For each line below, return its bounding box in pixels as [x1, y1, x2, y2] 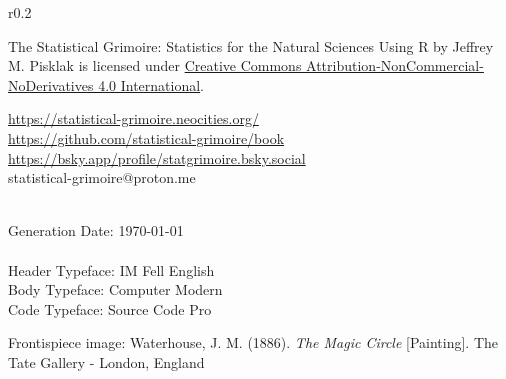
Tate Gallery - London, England [8, 351, 205, 372]
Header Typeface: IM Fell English [8, 259, 215, 280]
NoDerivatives [8, 74, 94, 95]
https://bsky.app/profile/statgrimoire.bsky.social [8, 147, 306, 168]
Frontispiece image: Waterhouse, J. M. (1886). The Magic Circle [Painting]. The [8, 332, 499, 353]
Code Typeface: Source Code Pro [8, 298, 212, 319]
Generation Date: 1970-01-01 [8, 220, 184, 241]
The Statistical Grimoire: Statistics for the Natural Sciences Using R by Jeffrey [8, 35, 494, 56]
